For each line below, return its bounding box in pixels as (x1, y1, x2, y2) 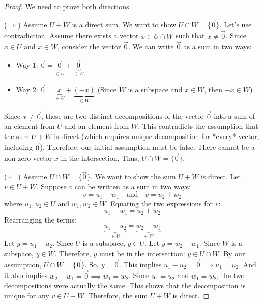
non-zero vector (4, 153, 52, 163)
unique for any (4, 290, 49, 300)
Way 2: (16, 84, 38, 94)
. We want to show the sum (90, 171, 176, 182)
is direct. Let (200, 171, 241, 182)
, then (204, 84, 223, 94)
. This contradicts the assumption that (138, 121, 258, 131)
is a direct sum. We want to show (72, 19, 177, 30)
